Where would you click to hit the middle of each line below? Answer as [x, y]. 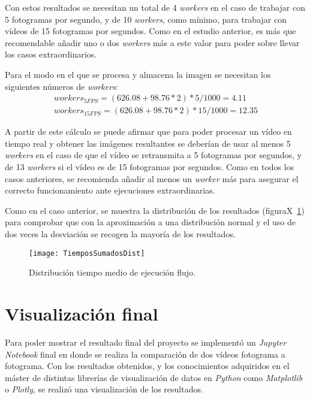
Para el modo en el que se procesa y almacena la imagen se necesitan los [138, 74]
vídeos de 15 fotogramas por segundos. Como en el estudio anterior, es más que [151, 31]
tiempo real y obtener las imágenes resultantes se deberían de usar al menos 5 [148, 143]
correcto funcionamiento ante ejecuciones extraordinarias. [110, 190]
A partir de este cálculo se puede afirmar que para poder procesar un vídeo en [148, 132]
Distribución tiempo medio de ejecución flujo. [112, 272]
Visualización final [82, 313]
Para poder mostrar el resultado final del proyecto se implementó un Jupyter [146, 342]
